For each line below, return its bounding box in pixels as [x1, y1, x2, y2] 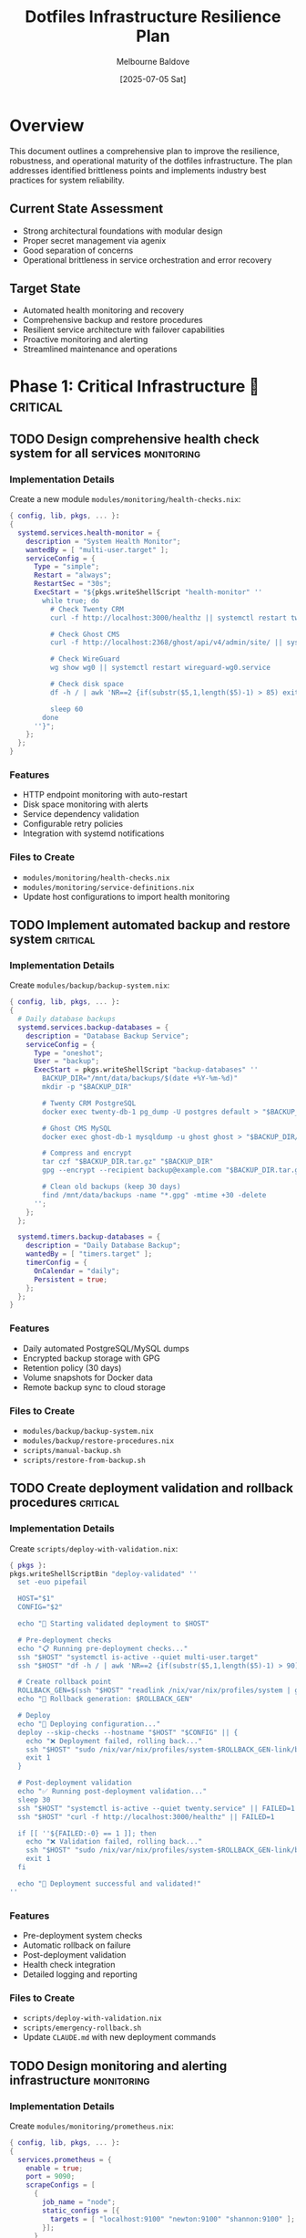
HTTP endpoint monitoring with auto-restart [22, 790, 189, 800]
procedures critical [9, 1495, 120, 1511]
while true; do [42, 596, 100, 605]
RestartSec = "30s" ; [33, 580, 112, 589]
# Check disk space [49, 680, 125, 689]
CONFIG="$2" [17, 1603, 64, 1612]
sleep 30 [17, 1795, 51, 1804]
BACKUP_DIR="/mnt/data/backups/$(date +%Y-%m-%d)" [42, 1074, 239, 1083]
